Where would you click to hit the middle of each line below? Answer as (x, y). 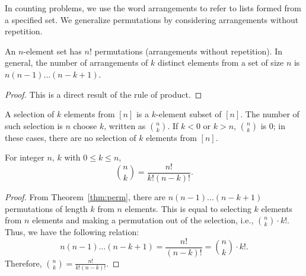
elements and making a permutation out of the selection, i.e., (143, 220)
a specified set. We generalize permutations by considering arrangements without (152, 19)
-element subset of (189, 114)
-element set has (52, 51)
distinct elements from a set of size (221, 62)
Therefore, (23, 263)
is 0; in (273, 125)
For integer (25, 157)
